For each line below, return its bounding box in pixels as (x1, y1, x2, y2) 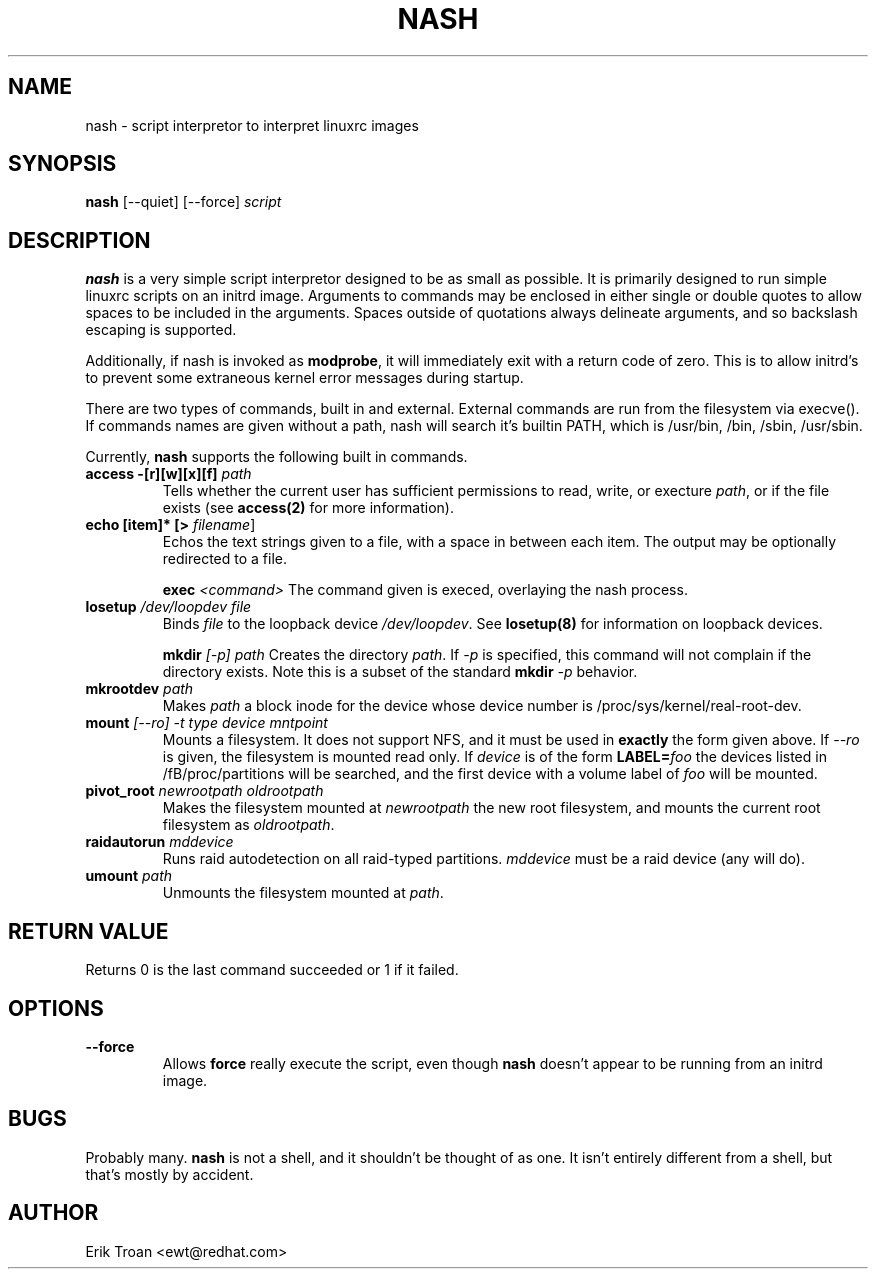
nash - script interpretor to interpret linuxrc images (85, 116, 419, 134)
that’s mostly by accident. (85, 1165, 254, 1183)
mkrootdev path (85, 680, 194, 698)
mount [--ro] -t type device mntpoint (85, 714, 328, 732)
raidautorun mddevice (85, 833, 234, 851)
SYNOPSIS (8, 151, 117, 177)
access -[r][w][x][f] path (85, 465, 252, 483)
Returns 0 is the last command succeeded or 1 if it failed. (85, 961, 459, 979)
